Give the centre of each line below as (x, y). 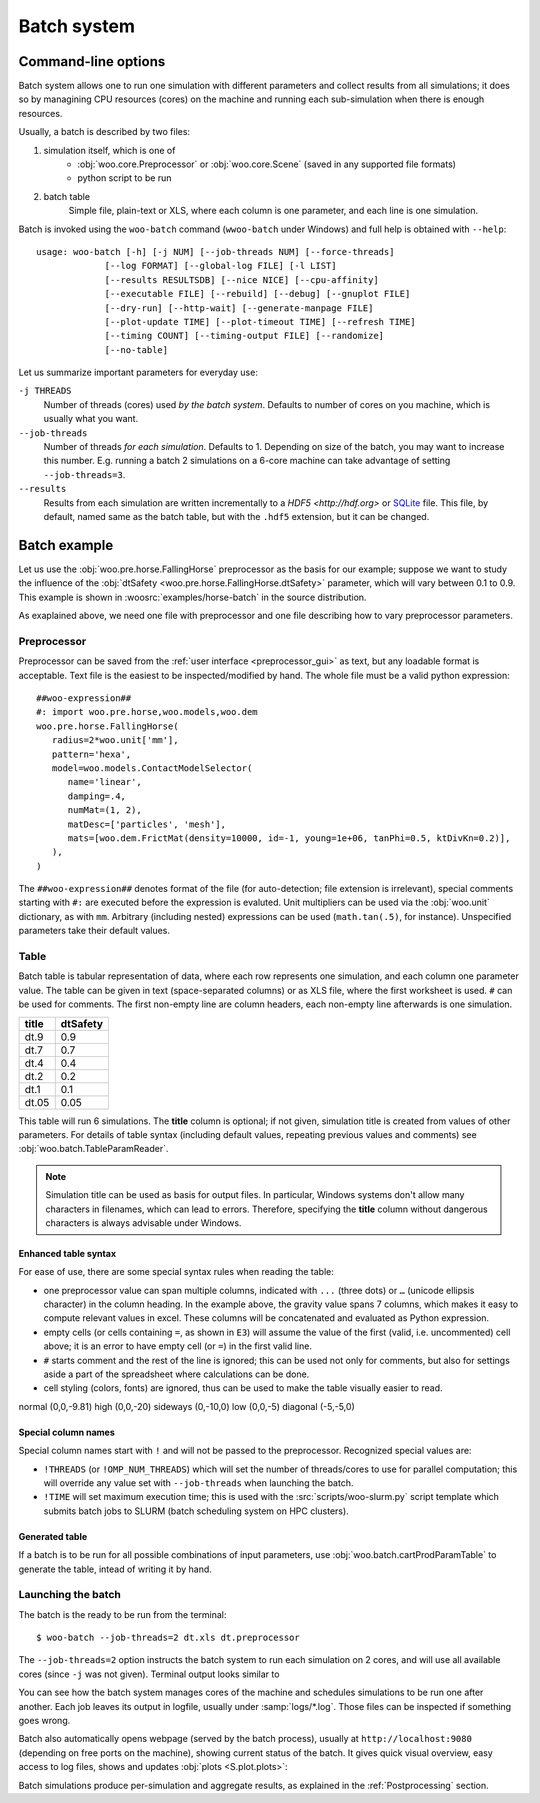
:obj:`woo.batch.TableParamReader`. (93, 1149)
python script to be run (124, 178)
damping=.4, (97, 796)
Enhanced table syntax (67, 1253)
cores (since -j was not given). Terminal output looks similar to (149, 1674)
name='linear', (104, 782)
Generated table (53, 1536)
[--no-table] (136, 349)
